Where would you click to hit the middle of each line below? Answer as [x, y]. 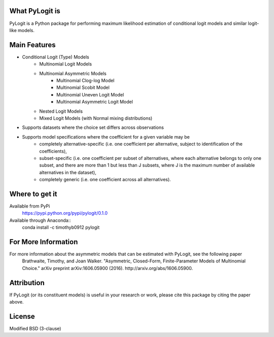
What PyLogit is [35, 11]
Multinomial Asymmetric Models [73, 73]
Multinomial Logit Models [66, 64]
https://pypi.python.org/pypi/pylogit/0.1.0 [65, 213]
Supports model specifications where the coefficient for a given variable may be [106, 137]
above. [16, 302]
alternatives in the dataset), [68, 172]
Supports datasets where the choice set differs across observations [93, 127]
